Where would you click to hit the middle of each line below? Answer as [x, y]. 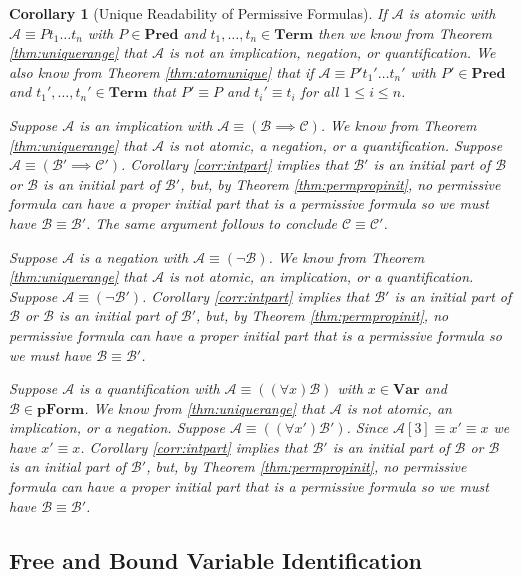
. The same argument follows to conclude [212, 222]
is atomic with [452, 13]
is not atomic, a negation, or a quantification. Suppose [335, 144]
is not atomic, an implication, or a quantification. [321, 276]
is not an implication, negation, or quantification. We [332, 52]
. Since [367, 427]
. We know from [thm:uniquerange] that [204, 407]
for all [319, 91]
